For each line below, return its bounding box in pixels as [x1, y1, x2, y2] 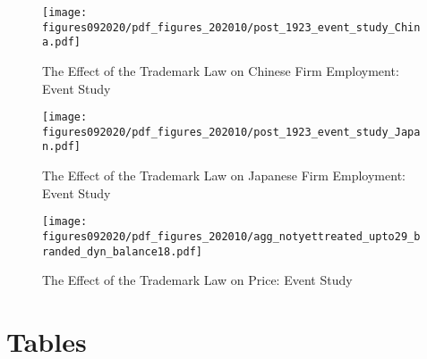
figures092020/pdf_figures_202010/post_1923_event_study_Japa [42, 125, 421, 138]
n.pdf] [42, 140, 81, 154]
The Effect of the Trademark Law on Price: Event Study [42, 271, 353, 289]
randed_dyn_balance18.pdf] [42, 245, 202, 258]
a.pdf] [42, 36, 81, 49]
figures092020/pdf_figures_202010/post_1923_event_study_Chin [42, 21, 421, 34]
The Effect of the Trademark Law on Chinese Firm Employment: [42, 61, 399, 79]
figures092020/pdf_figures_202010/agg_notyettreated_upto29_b [42, 230, 421, 243]
